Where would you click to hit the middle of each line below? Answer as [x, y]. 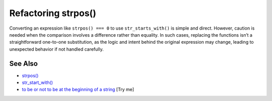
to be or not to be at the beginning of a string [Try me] [78, 89]
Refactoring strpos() [53, 13]
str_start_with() [37, 82]
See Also [23, 64]
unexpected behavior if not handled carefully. [56, 49]
